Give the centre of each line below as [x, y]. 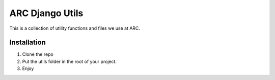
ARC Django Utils [46, 13]
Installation [28, 43]
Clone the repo [38, 54]
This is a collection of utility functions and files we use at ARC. [75, 28]
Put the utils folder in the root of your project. [70, 61]
